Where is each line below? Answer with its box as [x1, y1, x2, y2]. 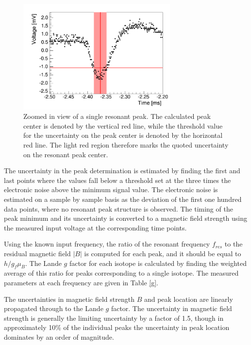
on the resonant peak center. [23, 149, 108, 159]
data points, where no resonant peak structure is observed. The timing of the [4, 203, 233, 214]
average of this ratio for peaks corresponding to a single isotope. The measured [4, 268, 239, 278]
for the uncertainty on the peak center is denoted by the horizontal [23, 130, 223, 140]
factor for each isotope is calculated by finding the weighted [69, 258, 247, 268]
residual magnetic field [4, 248, 71, 258]
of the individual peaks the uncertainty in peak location [63, 322, 230, 332]
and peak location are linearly [144, 294, 233, 304]
